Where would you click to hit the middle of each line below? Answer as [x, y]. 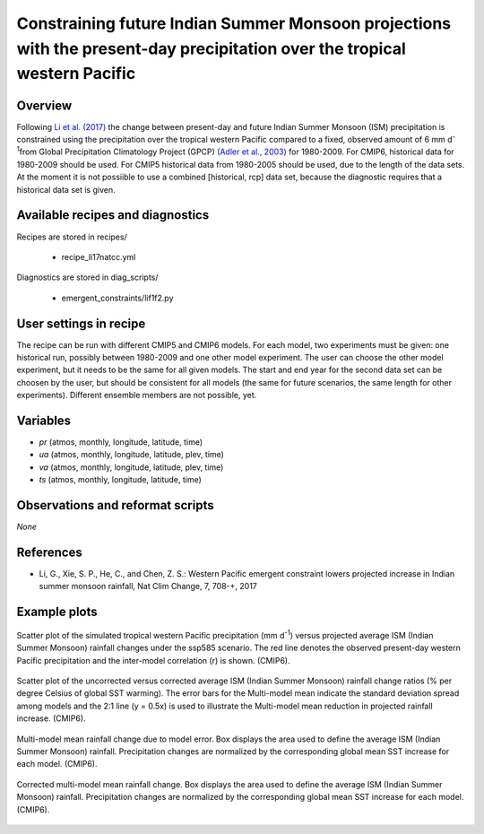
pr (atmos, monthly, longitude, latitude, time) [121, 442]
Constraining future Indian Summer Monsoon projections [234, 23]
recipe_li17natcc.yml [99, 256]
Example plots [57, 612]
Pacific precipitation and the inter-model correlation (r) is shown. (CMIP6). [153, 660]
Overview [44, 105]
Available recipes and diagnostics [113, 215]
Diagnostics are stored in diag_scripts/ [87, 277]
